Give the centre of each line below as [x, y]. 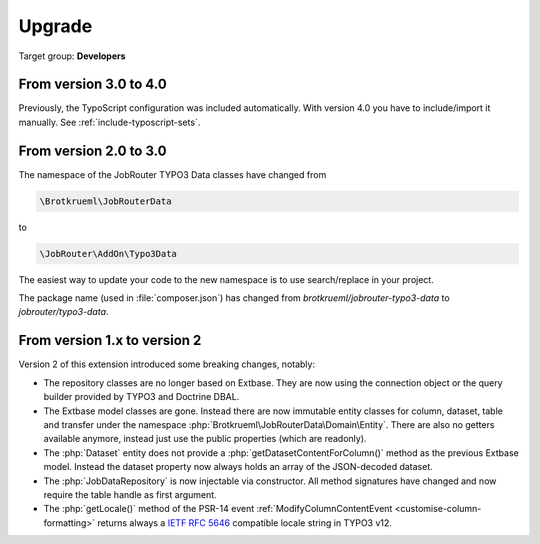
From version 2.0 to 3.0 [92, 150]
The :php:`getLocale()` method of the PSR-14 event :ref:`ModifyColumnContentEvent [218, 509]
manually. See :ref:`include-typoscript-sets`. [109, 122]
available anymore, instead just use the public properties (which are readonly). [205, 439]
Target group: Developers [72, 56]
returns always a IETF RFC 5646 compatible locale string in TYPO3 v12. [244, 522]
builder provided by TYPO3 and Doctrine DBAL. [141, 397]
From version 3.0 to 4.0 [92, 84]
